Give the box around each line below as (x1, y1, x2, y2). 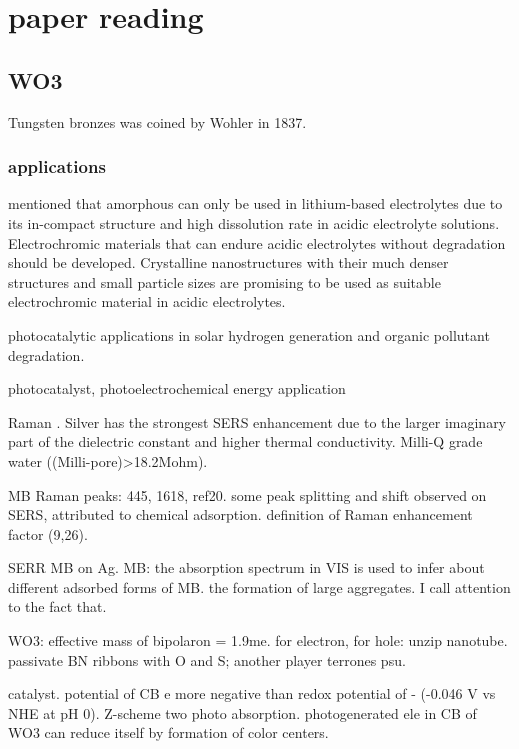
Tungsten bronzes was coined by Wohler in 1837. (8, 111, 307, 132)
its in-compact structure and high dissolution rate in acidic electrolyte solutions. (8, 212, 500, 233)
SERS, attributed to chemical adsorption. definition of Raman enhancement (8, 504, 473, 525)
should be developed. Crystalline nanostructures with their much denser (8, 252, 449, 273)
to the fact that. (8, 596, 107, 617)
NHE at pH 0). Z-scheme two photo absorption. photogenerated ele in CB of (8, 702, 477, 723)
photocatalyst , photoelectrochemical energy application (8, 378, 346, 399)
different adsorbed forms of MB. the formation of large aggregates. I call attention (8, 576, 511, 597)
